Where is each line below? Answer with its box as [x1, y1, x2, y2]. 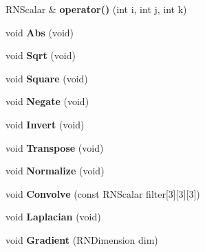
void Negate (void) [6, 94, 89, 108]
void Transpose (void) [6, 140, 104, 154]
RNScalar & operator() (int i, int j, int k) [6, 2, 187, 16]
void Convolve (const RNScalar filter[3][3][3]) [6, 186, 200, 201]
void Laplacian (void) [6, 209, 101, 224]
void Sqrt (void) [6, 48, 76, 62]
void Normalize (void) [6, 163, 105, 178]
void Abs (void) [6, 25, 74, 39]
